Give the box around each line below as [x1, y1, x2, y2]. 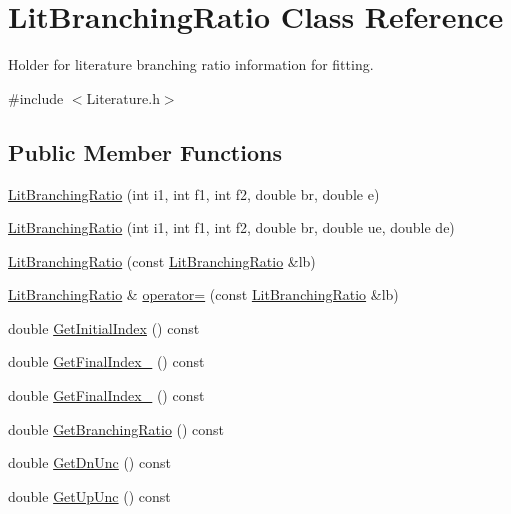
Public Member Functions [8, 136, 282, 167]
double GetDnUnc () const [8, 452, 171, 473]
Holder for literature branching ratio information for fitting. [8, 54, 374, 75]
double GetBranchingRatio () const [8, 418, 225, 439]
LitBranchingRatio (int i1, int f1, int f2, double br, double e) [8, 183, 380, 204]
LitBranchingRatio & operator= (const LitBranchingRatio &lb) [8, 284, 399, 305]
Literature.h [86, 87, 160, 108]
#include [8, 87, 64, 108]
